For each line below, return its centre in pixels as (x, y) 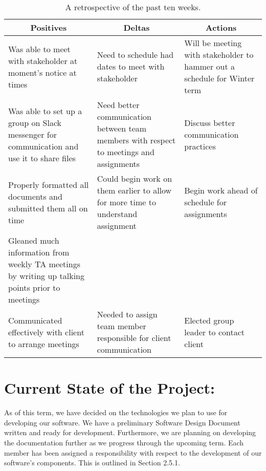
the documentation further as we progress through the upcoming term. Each (124, 442)
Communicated (35, 320)
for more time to (126, 202)
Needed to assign (127, 314)
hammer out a (209, 66)
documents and (35, 196)
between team (122, 128)
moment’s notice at (42, 72)
